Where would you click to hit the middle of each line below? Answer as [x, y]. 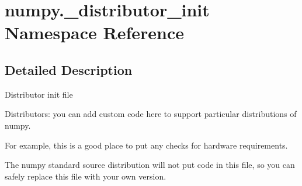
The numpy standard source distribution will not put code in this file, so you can [150, 165]
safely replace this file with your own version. [86, 176]
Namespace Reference [94, 32]
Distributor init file [39, 94]
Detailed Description [69, 69]
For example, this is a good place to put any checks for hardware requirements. [146, 145]
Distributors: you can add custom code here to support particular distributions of [151, 114]
